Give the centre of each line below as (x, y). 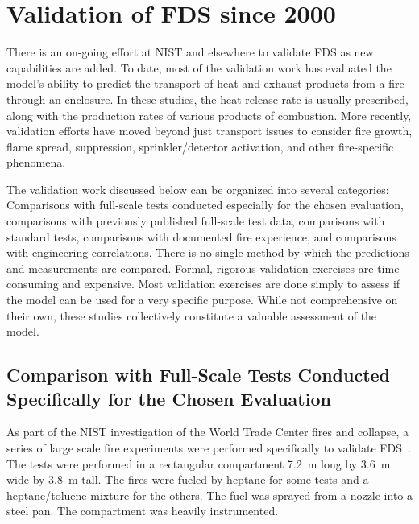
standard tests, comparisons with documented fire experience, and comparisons (201, 236)
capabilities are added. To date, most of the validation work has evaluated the (199, 67)
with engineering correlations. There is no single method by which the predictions (208, 252)
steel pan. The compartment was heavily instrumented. (143, 511)
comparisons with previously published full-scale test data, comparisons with (196, 221)
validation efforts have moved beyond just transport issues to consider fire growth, (209, 131)
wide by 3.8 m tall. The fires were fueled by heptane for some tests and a (188, 479)
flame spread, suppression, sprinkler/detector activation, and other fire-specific (200, 146)
